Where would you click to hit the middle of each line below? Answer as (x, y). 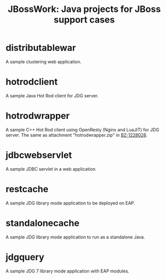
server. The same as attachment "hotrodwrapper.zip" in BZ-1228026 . (77, 135)
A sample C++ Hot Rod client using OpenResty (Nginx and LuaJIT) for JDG (83, 130)
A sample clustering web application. (44, 61)
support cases (84, 20)
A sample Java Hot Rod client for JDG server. (52, 95)
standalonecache (43, 223)
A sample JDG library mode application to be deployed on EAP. (70, 203)
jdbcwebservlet (39, 155)
